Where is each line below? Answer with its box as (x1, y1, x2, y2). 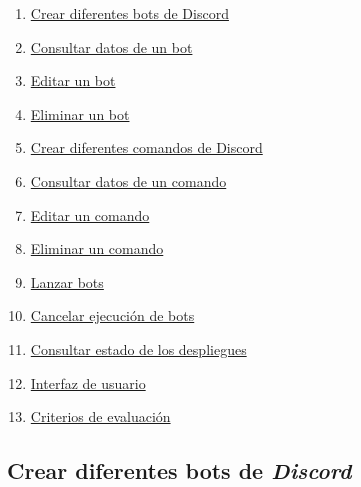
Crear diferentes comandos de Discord (30, 137, 263, 158)
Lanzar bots (30, 271, 104, 292)
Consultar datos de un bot (30, 36, 193, 57)
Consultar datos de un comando (30, 170, 227, 191)
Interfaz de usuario (30, 372, 146, 393)
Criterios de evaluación (30, 406, 171, 427)
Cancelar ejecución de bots (30, 305, 195, 326)
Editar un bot (30, 70, 116, 91)
